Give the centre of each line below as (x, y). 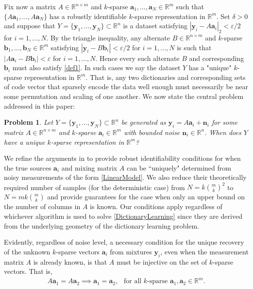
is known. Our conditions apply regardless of (156, 206)
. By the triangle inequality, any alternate (108, 37)
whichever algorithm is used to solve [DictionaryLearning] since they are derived (123, 216)
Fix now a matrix (30, 6)
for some (225, 122)
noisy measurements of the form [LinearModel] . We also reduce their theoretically (125, 177)
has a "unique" (210, 67)
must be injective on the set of (162, 261)
